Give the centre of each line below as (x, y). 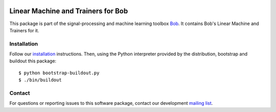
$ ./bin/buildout (40, 80)
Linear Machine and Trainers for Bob (69, 11)
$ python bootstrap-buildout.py (59, 73)
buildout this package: (33, 61)
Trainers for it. (24, 30)
